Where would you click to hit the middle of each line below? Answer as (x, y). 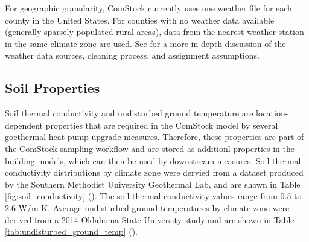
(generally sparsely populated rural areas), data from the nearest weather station (154, 32)
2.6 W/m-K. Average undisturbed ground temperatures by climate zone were (147, 207)
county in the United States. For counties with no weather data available (140, 20)
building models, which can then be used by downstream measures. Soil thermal (153, 160)
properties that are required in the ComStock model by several (162, 125)
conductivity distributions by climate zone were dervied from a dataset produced (154, 172)
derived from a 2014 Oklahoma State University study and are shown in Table (150, 219)
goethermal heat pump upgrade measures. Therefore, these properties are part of (154, 137)
